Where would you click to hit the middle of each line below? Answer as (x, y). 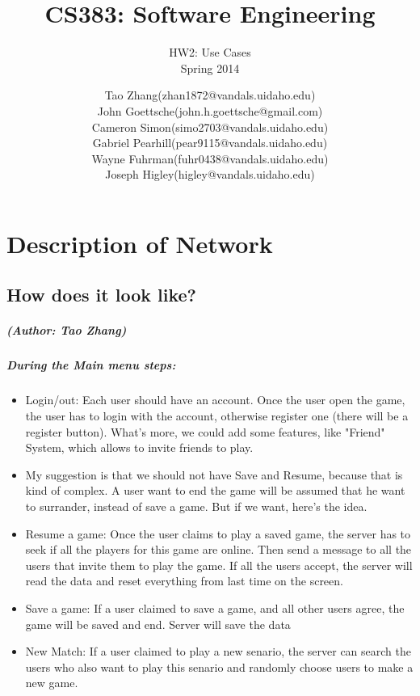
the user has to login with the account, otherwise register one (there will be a (217, 415)
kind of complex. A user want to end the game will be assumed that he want (215, 490)
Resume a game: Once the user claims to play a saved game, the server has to (218, 533)
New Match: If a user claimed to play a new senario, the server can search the (218, 651)
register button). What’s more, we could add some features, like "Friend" (205, 431)
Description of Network (140, 243)
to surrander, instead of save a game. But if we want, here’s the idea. (196, 506)
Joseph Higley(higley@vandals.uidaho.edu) (210, 174)
